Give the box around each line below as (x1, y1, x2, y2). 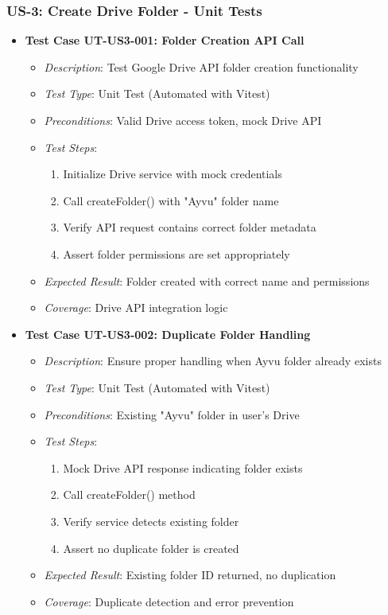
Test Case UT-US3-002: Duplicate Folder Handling (25, 325, 311, 342)
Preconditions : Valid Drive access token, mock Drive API (44, 112, 322, 128)
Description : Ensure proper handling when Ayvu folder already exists (44, 352, 382, 369)
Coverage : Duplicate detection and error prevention (44, 593, 294, 609)
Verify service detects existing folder (63, 512, 239, 529)
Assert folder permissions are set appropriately (63, 245, 290, 262)
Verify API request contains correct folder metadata (63, 219, 316, 235)
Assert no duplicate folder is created (63, 539, 239, 556)
